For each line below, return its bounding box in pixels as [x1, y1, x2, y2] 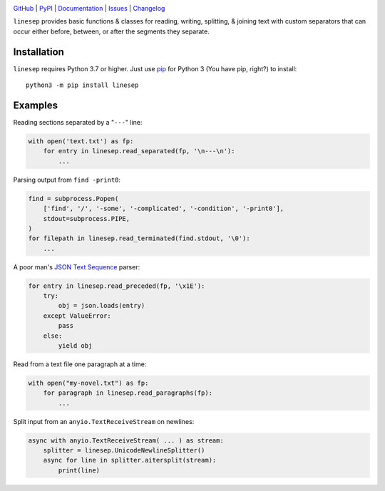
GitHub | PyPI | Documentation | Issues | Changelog [13, 4, 165, 12]
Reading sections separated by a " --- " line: [13, 118, 143, 126]
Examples [13, 99, 58, 111]
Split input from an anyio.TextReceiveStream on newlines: [13, 417, 195, 425]
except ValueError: [43, 311, 112, 320]
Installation [13, 46, 64, 58]
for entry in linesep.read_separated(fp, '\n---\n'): [43, 147, 235, 155]
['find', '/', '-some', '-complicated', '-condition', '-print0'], [43, 205, 284, 213]
